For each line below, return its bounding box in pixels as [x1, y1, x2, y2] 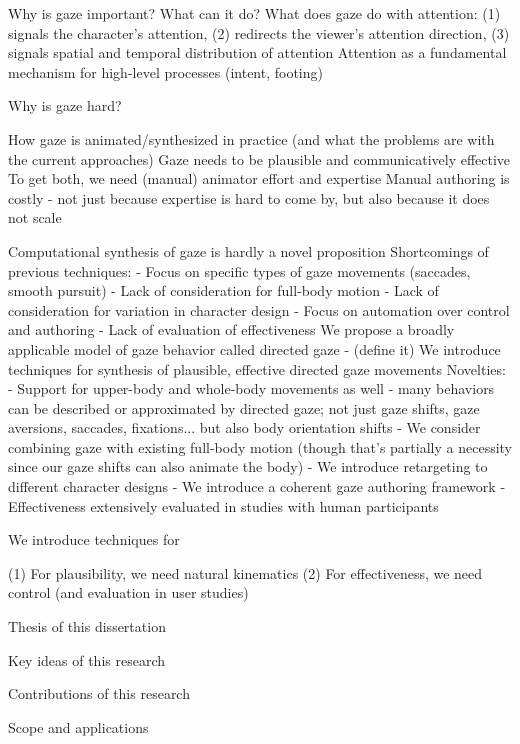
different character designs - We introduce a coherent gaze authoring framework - [8, 476, 506, 497]
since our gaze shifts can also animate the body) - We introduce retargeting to [8, 456, 488, 477]
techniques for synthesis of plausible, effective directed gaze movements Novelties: [8, 358, 506, 379]
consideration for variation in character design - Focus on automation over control [8, 299, 510, 320]
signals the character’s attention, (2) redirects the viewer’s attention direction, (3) [8, 22, 510, 43]
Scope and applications [8, 716, 149, 737]
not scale [8, 207, 62, 228]
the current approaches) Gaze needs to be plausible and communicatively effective [8, 148, 511, 169]
